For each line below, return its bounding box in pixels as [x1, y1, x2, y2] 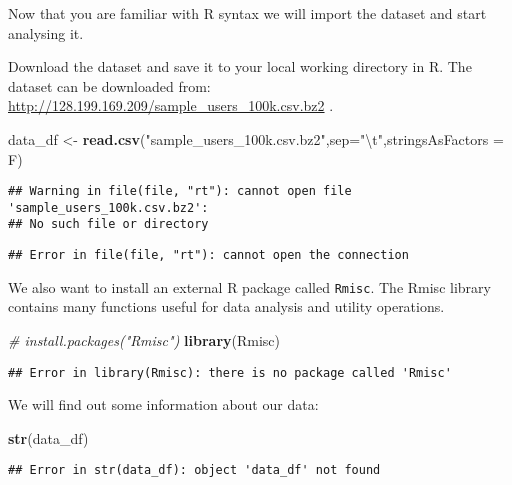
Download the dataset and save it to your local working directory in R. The [8, 56, 472, 77]
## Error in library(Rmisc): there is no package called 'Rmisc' [8, 365, 452, 380]
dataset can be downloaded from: [8, 75, 211, 96]
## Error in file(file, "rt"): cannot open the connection [8, 248, 409, 263]
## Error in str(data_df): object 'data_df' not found [8, 463, 381, 478]
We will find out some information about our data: [8, 394, 319, 415]
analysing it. [8, 22, 84, 43]
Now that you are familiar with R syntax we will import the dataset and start [8, 3, 487, 23]
